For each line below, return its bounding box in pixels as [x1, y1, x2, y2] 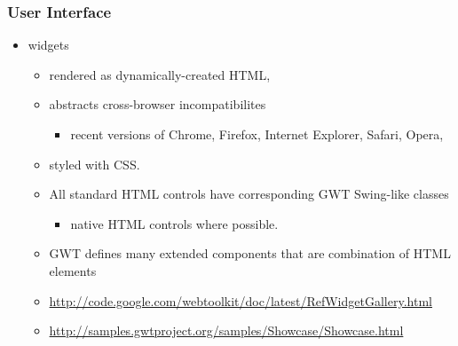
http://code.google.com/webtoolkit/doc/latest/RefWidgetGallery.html [49, 291, 432, 310]
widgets [28, 35, 69, 54]
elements [49, 261, 97, 279]
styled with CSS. [49, 154, 140, 173]
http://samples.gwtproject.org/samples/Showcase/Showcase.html [49, 321, 404, 340]
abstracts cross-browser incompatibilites [49, 95, 266, 114]
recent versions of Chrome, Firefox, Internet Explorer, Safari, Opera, [70, 125, 444, 143]
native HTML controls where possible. [70, 214, 279, 232]
